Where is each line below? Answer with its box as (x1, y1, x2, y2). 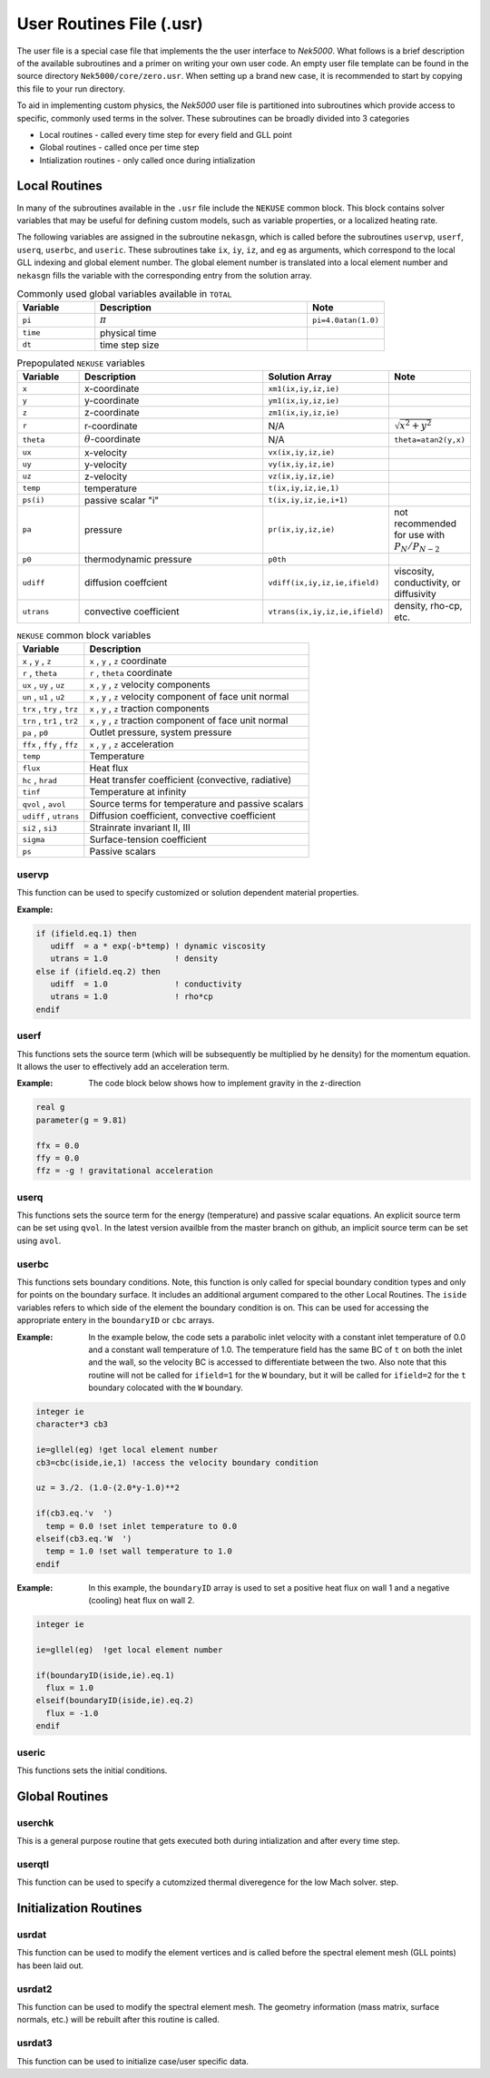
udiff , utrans (22, 809, 80, 822)
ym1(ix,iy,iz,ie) (268, 396, 340, 406)
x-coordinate (83, 382, 140, 395)
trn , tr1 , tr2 (22, 714, 79, 727)
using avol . (16, 1235, 62, 1246)
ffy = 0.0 (35, 1152, 80, 1163)
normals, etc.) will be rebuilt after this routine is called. (16, 2014, 220, 2025)
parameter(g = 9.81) (35, 1114, 127, 1125)
